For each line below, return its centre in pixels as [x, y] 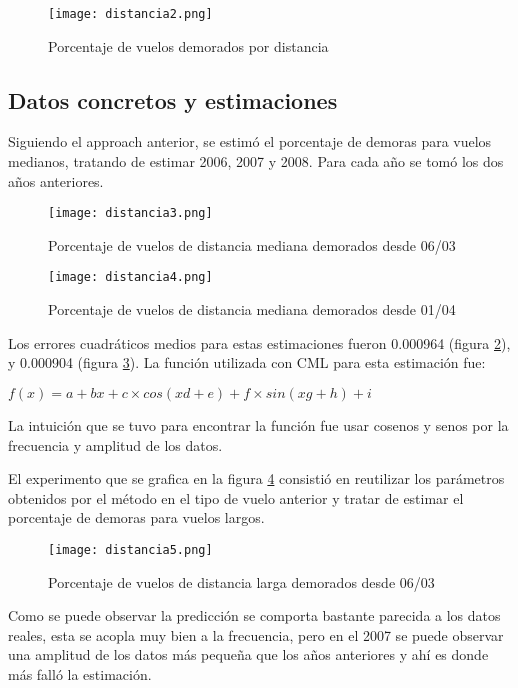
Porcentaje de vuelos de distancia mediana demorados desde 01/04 [252, 309]
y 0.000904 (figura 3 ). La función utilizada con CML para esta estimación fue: [247, 362]
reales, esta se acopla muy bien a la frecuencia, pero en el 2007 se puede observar [256, 634]
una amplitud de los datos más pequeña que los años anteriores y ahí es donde [248, 654]
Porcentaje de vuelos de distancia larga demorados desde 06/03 [241, 581]
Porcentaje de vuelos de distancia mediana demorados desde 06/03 [252, 244]
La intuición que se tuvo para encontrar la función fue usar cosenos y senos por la [258, 424]
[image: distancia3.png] [130, 213]
